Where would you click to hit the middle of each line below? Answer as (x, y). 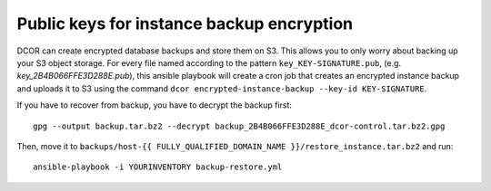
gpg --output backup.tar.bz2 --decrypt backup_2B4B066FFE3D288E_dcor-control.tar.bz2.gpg (239, 126)
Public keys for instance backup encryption (185, 24)
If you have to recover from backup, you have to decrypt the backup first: (155, 105)
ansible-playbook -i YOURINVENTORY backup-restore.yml (158, 167)
